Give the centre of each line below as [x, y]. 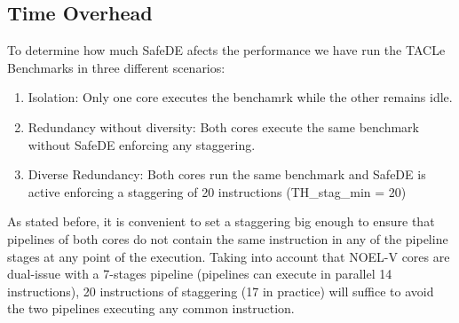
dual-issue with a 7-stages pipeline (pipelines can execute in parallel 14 [200, 274]
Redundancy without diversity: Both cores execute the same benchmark [223, 126]
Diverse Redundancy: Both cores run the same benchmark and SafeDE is [227, 174]
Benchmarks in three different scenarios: [116, 67]
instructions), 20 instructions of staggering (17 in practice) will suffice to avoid [221, 291]
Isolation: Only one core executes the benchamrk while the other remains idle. [240, 97]
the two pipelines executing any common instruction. [151, 308]
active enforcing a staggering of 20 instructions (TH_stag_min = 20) [217, 191]
